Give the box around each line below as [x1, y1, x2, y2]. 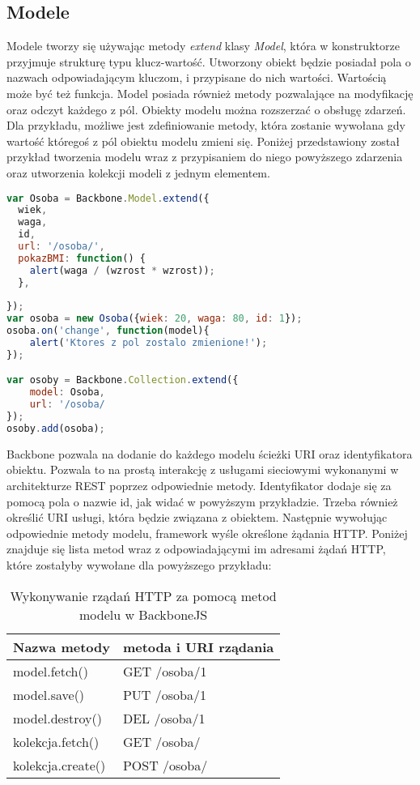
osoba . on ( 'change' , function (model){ [6, 325, 210, 337]
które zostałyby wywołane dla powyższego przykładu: [6, 556, 272, 573]
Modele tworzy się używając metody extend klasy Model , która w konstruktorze [6, 37, 400, 54]
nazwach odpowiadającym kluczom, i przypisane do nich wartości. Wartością [6, 69, 387, 86]
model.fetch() [13, 661, 88, 680]
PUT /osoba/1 [122, 685, 206, 704]
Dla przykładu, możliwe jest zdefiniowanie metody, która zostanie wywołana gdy [6, 117, 405, 134]
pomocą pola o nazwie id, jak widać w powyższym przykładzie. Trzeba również [6, 493, 398, 510]
